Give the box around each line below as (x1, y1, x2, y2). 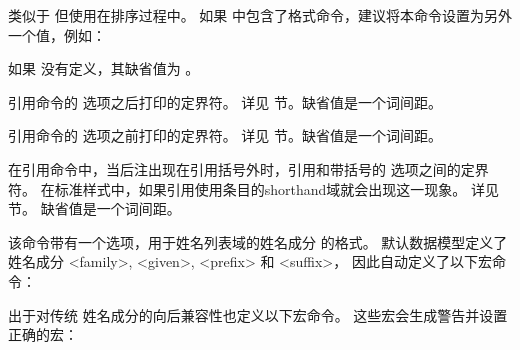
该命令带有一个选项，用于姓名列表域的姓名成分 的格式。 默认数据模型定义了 (8, 231, 508, 252)
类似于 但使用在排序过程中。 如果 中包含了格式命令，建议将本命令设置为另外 (8, 5, 512, 25)
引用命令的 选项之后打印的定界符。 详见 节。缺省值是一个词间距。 (8, 91, 442, 112)
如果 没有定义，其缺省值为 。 (8, 58, 200, 79)
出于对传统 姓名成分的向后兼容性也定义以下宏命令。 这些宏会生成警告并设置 (8, 304, 508, 325)
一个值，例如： (8, 24, 106, 45)
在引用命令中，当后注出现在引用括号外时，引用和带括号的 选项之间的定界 (8, 158, 489, 179)
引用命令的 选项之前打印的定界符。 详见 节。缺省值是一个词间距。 (8, 125, 442, 146)
